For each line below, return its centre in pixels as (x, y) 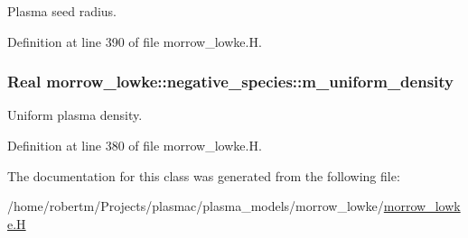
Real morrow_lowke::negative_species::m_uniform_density (231, 82)
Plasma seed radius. (62, 11)
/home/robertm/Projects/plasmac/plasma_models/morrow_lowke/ (196, 206)
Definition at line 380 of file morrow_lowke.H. (135, 145)
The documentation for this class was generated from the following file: (204, 175)
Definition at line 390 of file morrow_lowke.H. (135, 41)
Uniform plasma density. (75, 115)
